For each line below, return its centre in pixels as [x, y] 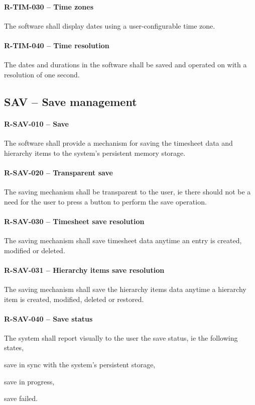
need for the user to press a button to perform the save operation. [105, 201]
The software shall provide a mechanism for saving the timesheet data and [118, 142]
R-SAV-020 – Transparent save [58, 172]
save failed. [21, 398]
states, [14, 347]
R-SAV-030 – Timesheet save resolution [74, 221]
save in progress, [29, 381]
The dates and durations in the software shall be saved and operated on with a [125, 65]
